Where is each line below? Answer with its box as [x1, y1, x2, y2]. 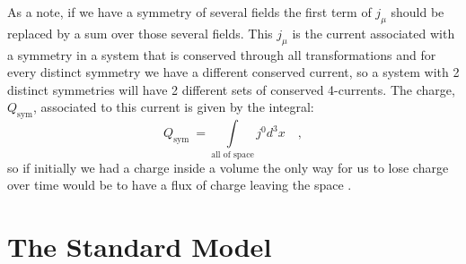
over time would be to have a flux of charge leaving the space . [7, 175, 352, 194]
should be [391, 3, 444, 21]
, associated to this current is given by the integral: [33, 98, 314, 116]
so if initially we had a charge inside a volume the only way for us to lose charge [7, 158, 449, 176]
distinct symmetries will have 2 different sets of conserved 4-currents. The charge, [7, 80, 455, 98]
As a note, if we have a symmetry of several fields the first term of [7, 3, 372, 21]
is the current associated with [292, 23, 455, 42]
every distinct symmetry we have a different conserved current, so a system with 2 [7, 63, 460, 81]
